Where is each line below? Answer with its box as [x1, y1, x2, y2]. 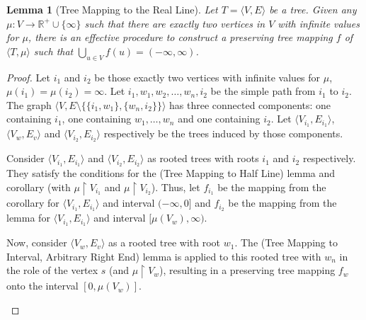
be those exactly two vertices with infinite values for [94, 69, 321, 84]
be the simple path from [210, 84, 316, 98]
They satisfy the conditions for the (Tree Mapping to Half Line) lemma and [6, 165, 336, 180]
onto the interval [6, 278, 79, 293]
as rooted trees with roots [147, 151, 259, 166]
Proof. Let [6, 69, 50, 84]
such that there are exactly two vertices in [84, 16, 265, 30]
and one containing [178, 111, 261, 126]
